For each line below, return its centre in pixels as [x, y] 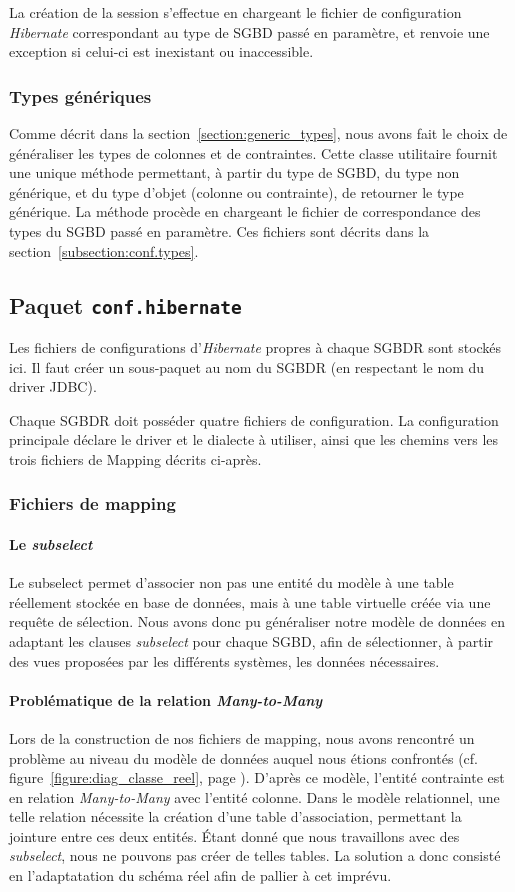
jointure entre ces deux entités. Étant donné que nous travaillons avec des [234, 835]
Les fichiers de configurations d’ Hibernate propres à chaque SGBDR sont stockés [255, 346]
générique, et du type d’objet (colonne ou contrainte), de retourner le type [236, 191]
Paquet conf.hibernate [125, 304]
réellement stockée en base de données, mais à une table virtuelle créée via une [250, 601]
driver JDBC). [53, 386]
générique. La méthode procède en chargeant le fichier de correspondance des [245, 211]
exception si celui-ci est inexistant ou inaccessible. [161, 51]
